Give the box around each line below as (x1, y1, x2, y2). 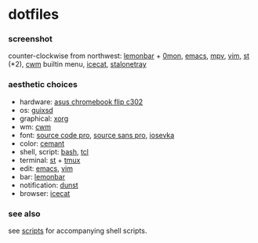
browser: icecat (19, 188, 71, 198)
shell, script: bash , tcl (19, 147, 89, 156)
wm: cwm (19, 121, 51, 131)
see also (8, 208, 41, 219)
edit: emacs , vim (19, 163, 73, 173)
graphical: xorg (19, 114, 69, 123)
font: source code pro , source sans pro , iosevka (19, 130, 175, 140)
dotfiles (8, 5, 60, 24)
